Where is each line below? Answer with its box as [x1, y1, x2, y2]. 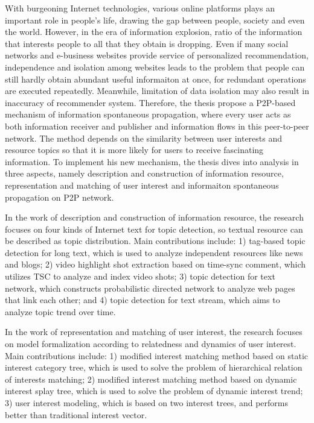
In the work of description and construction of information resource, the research [5, 211, 304, 224]
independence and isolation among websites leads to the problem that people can [5, 60, 305, 73]
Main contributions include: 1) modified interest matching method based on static [5, 349, 309, 362]
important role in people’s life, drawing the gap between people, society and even [5, 13, 305, 26]
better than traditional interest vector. [5, 408, 147, 421]
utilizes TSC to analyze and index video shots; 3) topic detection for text [5, 270, 275, 283]
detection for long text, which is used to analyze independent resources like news [5, 246, 303, 258]
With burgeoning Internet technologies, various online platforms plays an [5, 2, 275, 14]
